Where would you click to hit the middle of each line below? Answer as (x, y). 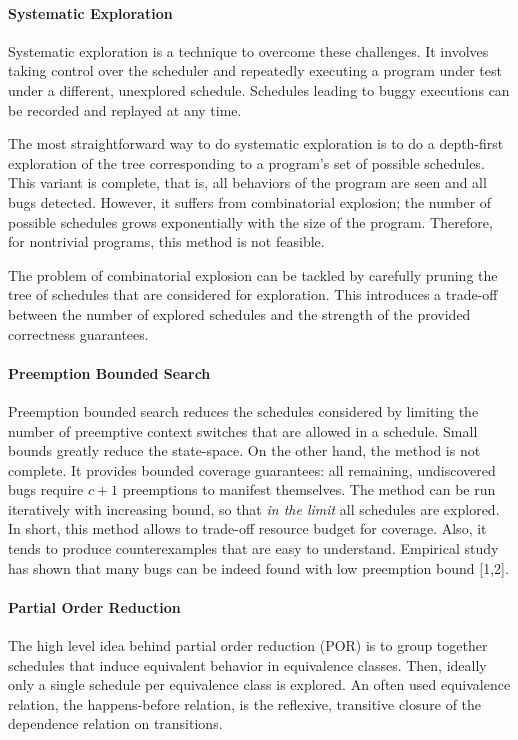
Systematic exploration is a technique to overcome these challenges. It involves (248, 50)
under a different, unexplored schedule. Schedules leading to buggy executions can (259, 89)
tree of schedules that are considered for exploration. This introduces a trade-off (253, 294)
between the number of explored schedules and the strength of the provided (239, 313)
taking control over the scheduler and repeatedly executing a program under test (255, 70)
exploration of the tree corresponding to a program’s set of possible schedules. (246, 162)
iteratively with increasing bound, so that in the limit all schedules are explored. (254, 508)
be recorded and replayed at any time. (125, 109)
